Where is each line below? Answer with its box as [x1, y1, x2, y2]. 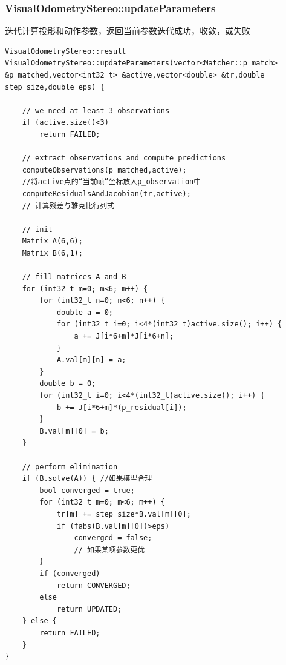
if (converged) [39, 569, 100, 578]
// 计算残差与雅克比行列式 [22, 201, 114, 210]
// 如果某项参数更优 [74, 545, 145, 554]
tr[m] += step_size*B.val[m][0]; [56, 509, 191, 518]
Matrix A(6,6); [22, 237, 83, 246]
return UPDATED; [56, 604, 122, 614]
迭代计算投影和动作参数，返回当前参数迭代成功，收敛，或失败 [5, 24, 250, 37]
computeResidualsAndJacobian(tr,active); [22, 189, 191, 198]
